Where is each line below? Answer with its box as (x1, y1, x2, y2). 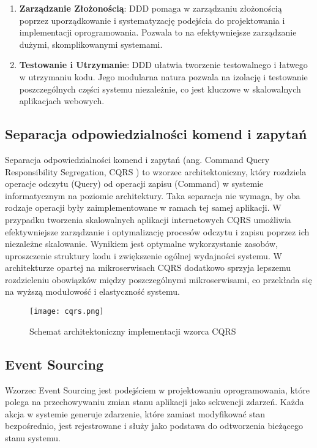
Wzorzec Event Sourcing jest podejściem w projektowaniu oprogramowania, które (5, 383, 310, 396)
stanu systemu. (5, 431, 61, 444)
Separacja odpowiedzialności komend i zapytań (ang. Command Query (5, 153, 270, 165)
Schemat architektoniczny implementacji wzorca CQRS (29, 324, 236, 337)
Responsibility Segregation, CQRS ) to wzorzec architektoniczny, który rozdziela (5, 165, 307, 178)
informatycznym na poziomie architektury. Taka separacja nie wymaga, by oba (5, 189, 300, 202)
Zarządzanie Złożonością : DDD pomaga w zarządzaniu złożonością (19, 2, 282, 14)
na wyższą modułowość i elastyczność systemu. (5, 285, 180, 298)
